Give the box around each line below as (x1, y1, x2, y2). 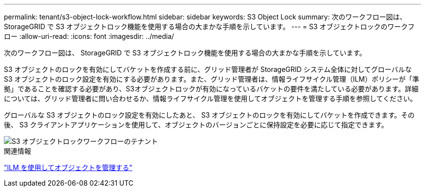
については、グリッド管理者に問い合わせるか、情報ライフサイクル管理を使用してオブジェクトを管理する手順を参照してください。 (4, 94, 417, 103)
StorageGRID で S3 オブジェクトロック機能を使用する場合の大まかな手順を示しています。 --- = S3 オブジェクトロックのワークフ (4, 22, 415, 31)
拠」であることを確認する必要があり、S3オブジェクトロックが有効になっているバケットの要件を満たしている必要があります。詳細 (4, 85, 419, 93)
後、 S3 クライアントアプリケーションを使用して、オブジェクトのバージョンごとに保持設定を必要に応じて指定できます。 (4, 121, 388, 129)
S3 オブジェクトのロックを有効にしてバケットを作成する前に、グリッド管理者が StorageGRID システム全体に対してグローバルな (4, 65, 412, 73)
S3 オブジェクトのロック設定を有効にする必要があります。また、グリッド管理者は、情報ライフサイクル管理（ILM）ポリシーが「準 (4, 75, 419, 83)
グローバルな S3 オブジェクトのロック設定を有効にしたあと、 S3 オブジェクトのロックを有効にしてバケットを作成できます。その (4, 111, 415, 119)
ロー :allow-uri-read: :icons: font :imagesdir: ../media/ (4, 32, 174, 40)
